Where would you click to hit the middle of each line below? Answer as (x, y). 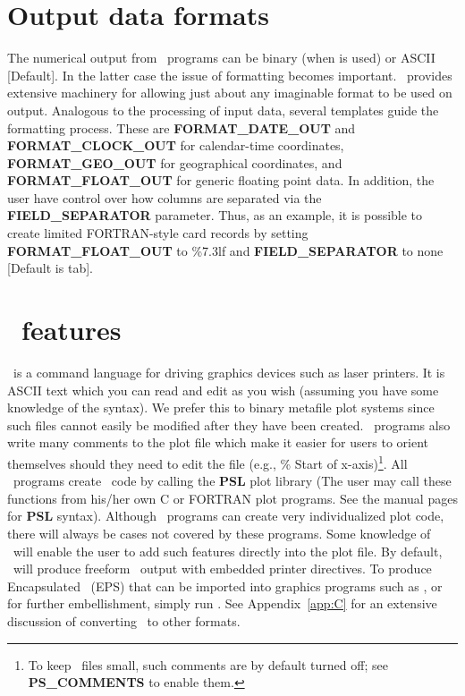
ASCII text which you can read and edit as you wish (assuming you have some (223, 390)
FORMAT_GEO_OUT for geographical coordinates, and (175, 162)
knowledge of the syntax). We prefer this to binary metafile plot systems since (221, 407)
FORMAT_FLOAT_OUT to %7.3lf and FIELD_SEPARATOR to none (225, 250)
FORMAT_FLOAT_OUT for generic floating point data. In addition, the (221, 180)
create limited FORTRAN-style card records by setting (158, 233)
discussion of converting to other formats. (124, 620)
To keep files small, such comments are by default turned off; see (208, 664)
